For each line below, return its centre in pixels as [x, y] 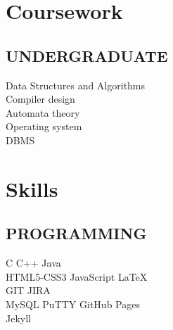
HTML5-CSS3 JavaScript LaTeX [77, 276]
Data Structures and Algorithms [76, 85]
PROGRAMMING [76, 233]
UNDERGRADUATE [87, 55]
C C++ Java [33, 263]
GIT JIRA [28, 290]
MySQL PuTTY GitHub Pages [73, 304]
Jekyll [18, 318]
